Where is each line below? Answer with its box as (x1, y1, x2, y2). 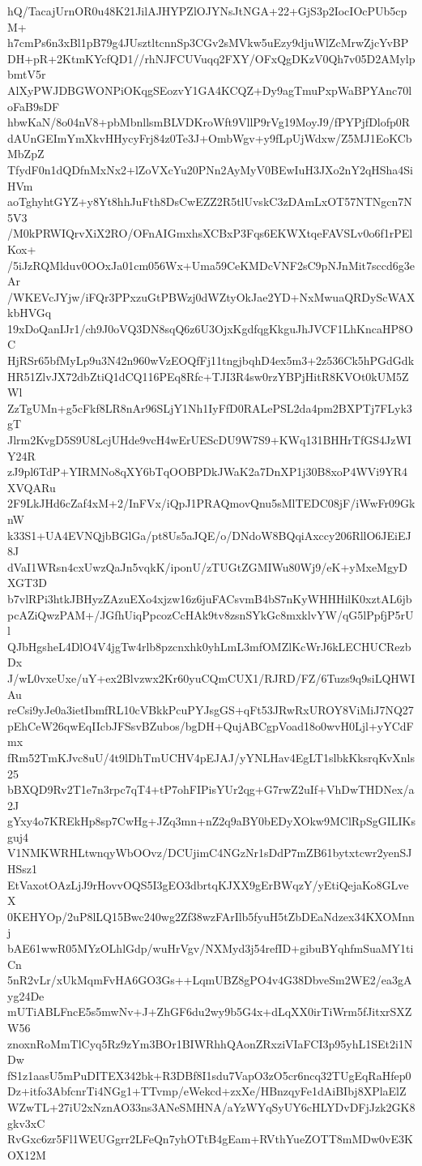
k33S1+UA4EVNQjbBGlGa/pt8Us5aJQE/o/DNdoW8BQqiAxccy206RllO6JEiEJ (7, 526, 411, 543)
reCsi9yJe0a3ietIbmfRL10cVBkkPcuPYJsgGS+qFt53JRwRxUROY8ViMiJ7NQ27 (7, 701, 414, 718)
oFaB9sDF (7, 97, 60, 114)
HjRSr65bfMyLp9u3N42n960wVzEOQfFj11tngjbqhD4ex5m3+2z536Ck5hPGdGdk (7, 352, 415, 369)
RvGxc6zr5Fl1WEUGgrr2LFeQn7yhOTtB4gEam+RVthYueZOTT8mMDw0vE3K (7, 1130, 413, 1147)
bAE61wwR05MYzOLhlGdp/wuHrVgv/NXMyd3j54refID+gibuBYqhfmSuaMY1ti (7, 940, 414, 957)
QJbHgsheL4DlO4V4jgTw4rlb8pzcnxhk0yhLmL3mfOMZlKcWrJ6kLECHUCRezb (7, 637, 411, 654)
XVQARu (7, 478, 56, 495)
